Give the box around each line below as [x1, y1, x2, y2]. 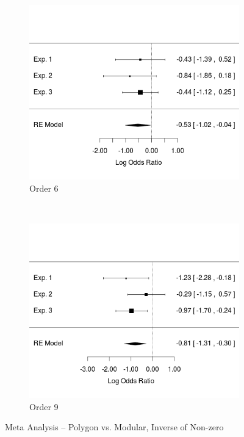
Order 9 [29, 400, 59, 413]
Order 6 [29, 181, 59, 194]
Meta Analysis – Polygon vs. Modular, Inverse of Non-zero [5, 421, 224, 433]
